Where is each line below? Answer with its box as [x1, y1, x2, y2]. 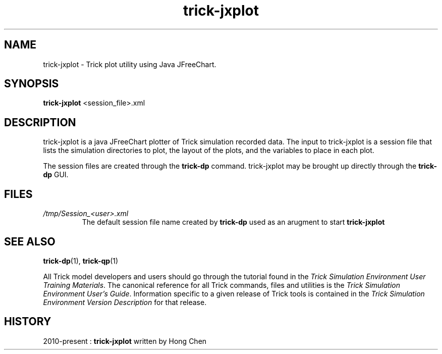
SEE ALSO [4, 235, 56, 248]
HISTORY [4, 315, 51, 328]
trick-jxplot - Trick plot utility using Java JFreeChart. [43, 60, 216, 69]
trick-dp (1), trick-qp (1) [43, 256, 119, 265]
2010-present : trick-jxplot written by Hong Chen [43, 336, 207, 345]
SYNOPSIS [4, 77, 59, 90]
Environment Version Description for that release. [43, 297, 207, 307]
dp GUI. [43, 170, 69, 179]
